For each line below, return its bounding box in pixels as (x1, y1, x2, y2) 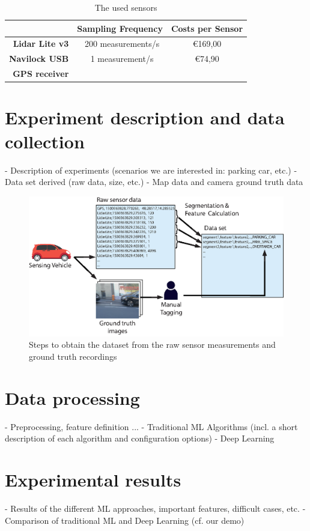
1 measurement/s (90, 52, 154, 65)
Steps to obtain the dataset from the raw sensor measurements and (29, 338, 276, 351)
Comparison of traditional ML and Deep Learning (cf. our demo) (5, 514, 245, 526)
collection (5, 129, 85, 153)
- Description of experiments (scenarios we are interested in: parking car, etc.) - (5, 163, 297, 176)
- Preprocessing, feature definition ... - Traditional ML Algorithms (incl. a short (5, 420, 298, 432)
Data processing (5, 385, 140, 410)
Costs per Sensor (171, 22, 243, 34)
